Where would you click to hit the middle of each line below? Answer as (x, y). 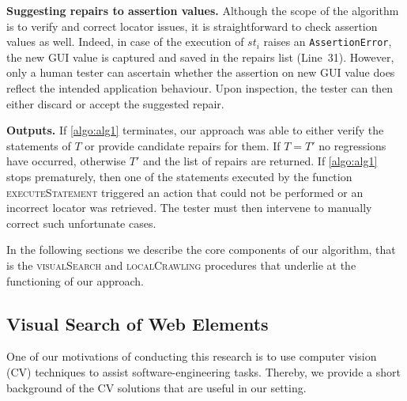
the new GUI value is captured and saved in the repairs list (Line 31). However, (200, 57)
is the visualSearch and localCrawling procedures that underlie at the (181, 265)
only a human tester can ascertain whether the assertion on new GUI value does (201, 72)
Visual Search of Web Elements (138, 323)
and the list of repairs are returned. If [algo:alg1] (260, 161)
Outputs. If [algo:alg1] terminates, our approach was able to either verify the (195, 130)
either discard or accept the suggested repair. (115, 103)
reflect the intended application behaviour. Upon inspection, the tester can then (200, 88)
